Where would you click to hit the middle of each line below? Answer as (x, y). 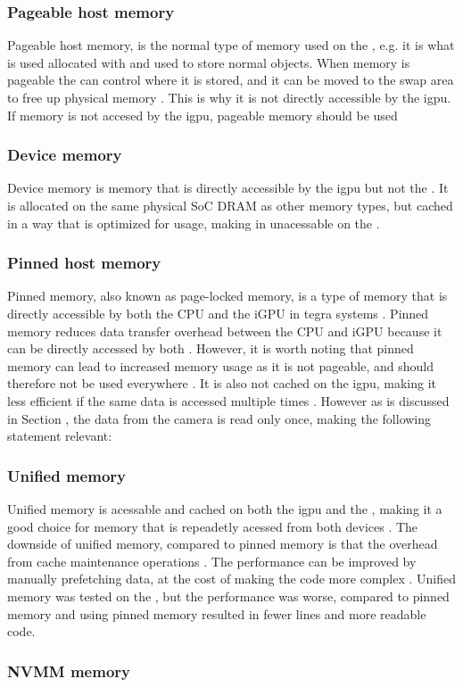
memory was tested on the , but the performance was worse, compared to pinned (228, 596)
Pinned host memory (84, 263)
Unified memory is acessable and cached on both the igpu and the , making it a (225, 508)
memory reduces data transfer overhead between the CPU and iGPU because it (225, 331)
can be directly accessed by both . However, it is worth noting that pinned (211, 348)
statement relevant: (60, 436)
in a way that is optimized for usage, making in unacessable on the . (194, 223)
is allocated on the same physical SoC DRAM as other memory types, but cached (230, 205)
